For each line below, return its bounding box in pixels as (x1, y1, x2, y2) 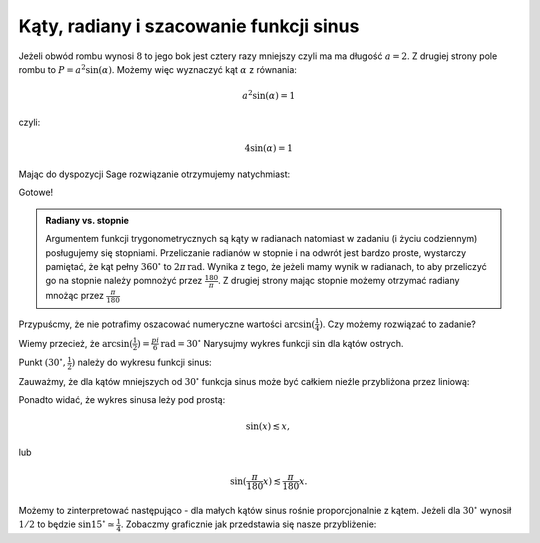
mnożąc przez (45, 290, 105, 302)
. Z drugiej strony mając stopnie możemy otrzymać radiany (217, 275, 460, 287)
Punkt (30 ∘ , (18, 355, 66, 369)
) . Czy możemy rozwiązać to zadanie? (319, 318, 477, 330)
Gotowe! (18, 186, 54, 199)
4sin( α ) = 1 (244, 142, 294, 154)
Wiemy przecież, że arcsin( (18, 337, 134, 349)
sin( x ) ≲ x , (245, 420, 290, 432)
